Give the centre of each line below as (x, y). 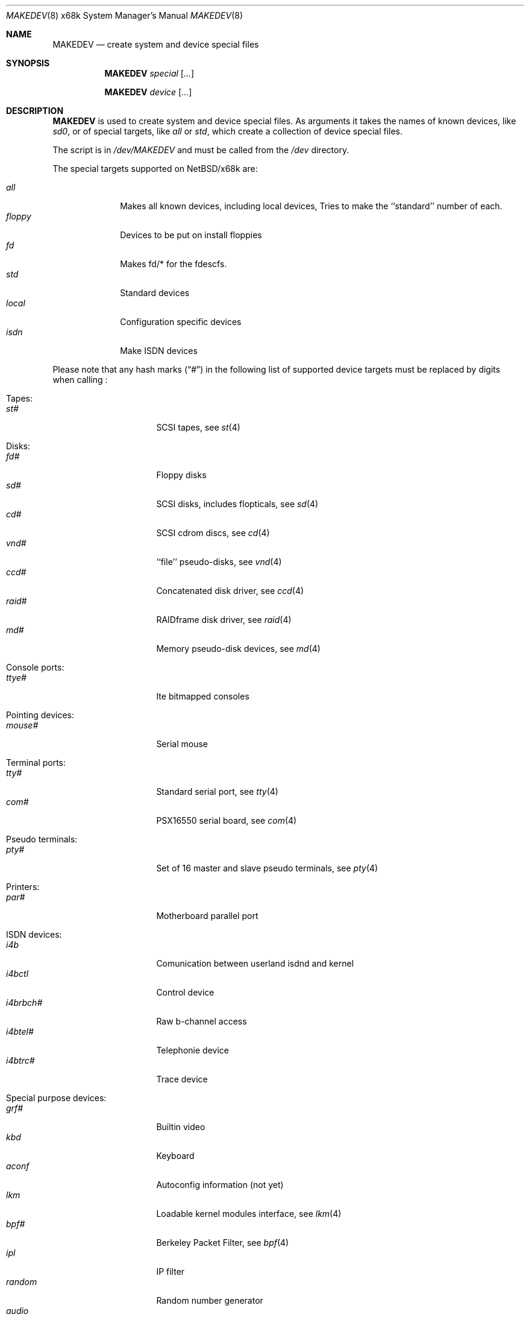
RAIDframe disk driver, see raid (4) (224, 620)
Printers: (23, 887)
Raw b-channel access (202, 1021)
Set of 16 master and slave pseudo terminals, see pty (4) (267, 868)
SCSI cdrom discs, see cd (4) (213, 533)
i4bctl (17, 974)
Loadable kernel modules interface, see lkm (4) (249, 1214)
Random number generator (210, 1300)
